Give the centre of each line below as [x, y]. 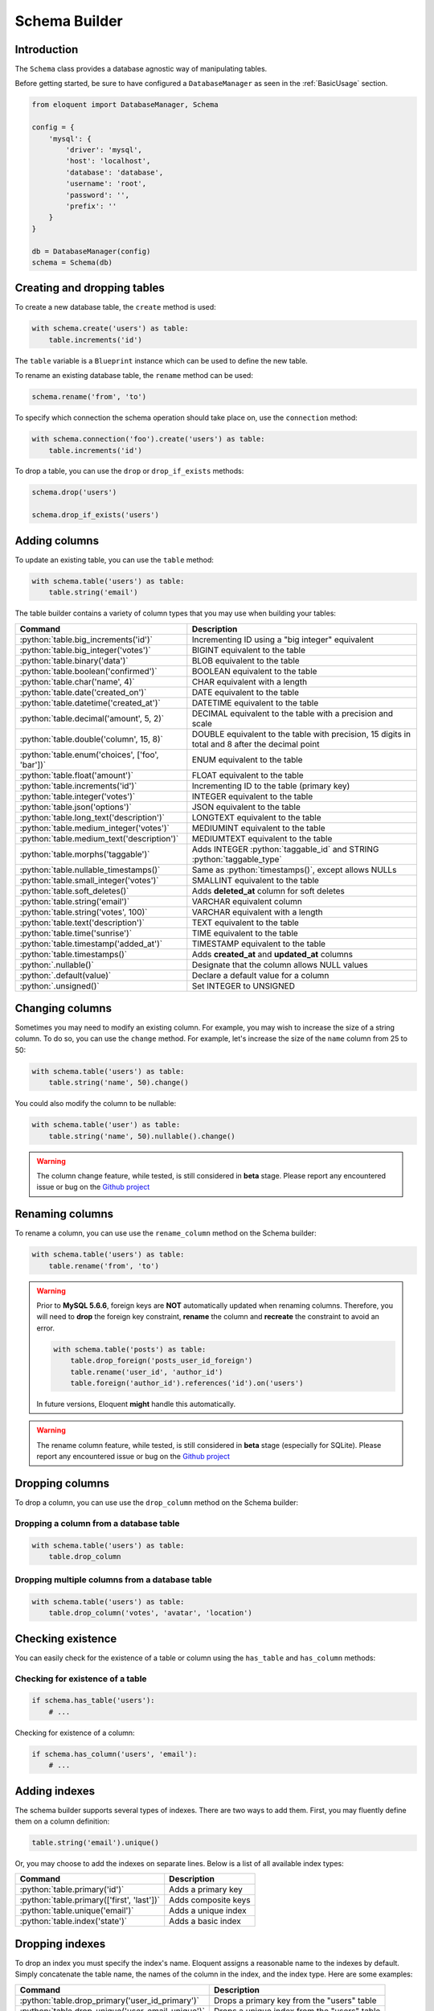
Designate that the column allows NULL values [280, 964]
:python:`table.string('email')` [75, 901]
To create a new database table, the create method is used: [115, 307]
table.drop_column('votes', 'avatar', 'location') [150, 1613]
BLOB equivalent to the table [246, 660]
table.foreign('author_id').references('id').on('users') [187, 1383]
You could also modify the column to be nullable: [96, 1104]
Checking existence [66, 1638]
